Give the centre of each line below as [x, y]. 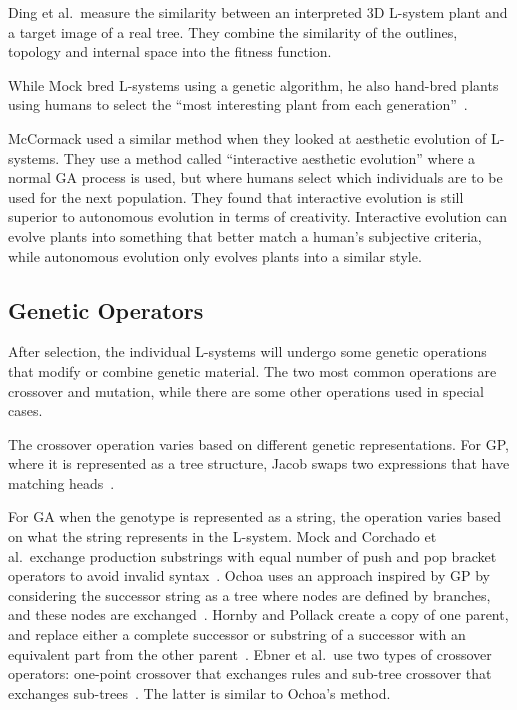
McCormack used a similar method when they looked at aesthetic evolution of [247, 137]
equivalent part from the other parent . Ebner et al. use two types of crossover [250, 653]
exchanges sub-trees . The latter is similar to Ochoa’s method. [199, 692]
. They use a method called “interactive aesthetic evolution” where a [265, 157]
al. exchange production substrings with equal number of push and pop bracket [252, 555]
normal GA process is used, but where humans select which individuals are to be [255, 177]
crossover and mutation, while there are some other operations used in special [246, 390]
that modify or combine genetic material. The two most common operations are [252, 370]
